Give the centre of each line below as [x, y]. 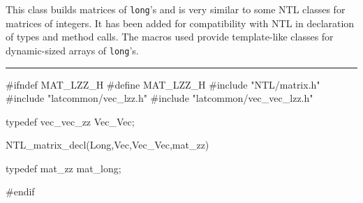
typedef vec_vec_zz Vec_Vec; [70, 121]
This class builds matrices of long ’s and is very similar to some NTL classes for [176, 9]
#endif [20, 191]
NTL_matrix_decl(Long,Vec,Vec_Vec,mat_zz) [108, 145]
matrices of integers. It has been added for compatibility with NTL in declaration [180, 23]
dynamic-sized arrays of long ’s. [72, 50]
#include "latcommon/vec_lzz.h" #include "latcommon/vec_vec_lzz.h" [160, 98]
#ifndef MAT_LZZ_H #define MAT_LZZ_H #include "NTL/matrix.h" [163, 84]
